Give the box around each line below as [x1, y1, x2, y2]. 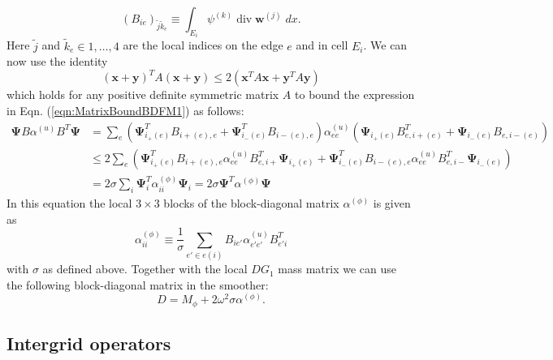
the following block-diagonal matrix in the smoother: [6, 276, 269, 293]
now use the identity [6, 53, 108, 70]
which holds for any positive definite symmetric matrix [6, 86, 279, 103]
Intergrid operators [6, 331, 171, 356]
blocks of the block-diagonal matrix [163, 195, 339, 212]
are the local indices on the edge [123, 36, 283, 54]
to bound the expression [295, 86, 415, 103]
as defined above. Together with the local [42, 260, 248, 277]
